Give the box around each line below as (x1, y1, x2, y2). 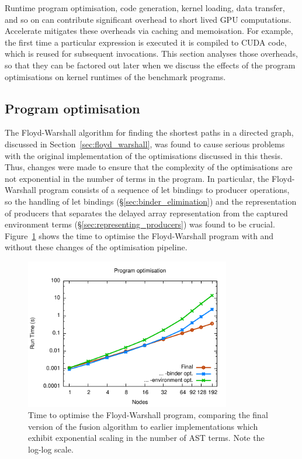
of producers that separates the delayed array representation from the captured (5, 206, 288, 219)
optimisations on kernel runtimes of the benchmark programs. (5, 70, 226, 82)
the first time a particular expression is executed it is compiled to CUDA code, (5, 36, 287, 48)
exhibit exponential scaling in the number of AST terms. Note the (28, 432, 265, 444)
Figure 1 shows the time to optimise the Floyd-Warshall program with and (5, 229, 274, 241)
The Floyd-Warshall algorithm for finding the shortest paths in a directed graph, (5, 126, 294, 139)
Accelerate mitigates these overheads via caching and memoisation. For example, (5, 25, 293, 37)
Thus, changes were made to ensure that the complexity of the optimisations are (5, 161, 293, 173)
